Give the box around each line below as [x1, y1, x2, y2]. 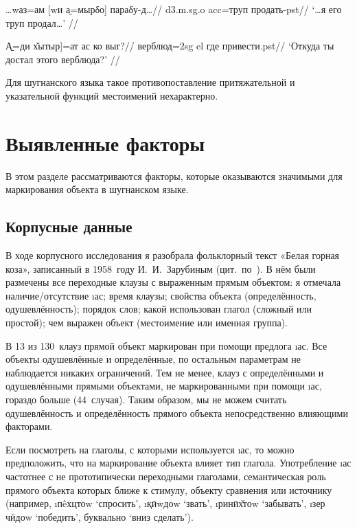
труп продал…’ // [5, 15, 78, 30]
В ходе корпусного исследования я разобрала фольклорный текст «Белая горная [5, 248, 340, 262]
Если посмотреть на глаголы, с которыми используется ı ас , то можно [5, 442, 295, 456]
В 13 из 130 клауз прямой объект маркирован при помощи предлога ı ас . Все [5, 338, 327, 352]
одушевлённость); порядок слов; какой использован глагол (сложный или [5, 302, 312, 316]
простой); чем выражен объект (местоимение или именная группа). [5, 315, 288, 330]
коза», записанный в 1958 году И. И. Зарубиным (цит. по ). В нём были [5, 261, 316, 275]
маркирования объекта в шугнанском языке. [5, 182, 189, 196]
